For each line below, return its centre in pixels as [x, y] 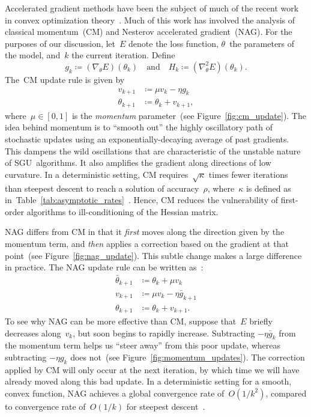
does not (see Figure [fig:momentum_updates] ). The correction [188, 357]
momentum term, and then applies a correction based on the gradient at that [147, 243]
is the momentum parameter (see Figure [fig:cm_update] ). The [189, 115]
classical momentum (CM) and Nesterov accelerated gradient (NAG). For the [149, 32]
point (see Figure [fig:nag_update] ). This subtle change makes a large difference [153, 255]
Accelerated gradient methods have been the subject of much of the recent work [152, 8]
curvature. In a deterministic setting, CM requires [97, 174]
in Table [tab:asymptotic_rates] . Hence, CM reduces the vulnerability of [141, 200]
